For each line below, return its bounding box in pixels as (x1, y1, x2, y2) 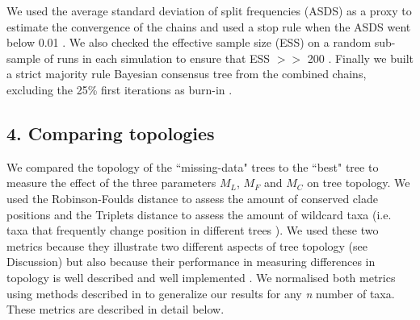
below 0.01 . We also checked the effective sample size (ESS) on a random (6, 34, 372, 51)
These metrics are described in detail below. (6, 301, 225, 318)
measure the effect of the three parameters (6, 174, 216, 191)
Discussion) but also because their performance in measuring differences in (6, 253, 376, 270)
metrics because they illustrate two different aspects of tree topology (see (6, 237, 367, 254)
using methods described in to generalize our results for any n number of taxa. (6, 285, 395, 301)
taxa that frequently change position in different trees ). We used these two (6, 222, 379, 239)
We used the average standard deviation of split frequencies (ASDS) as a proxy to (6, 2, 412, 19)
